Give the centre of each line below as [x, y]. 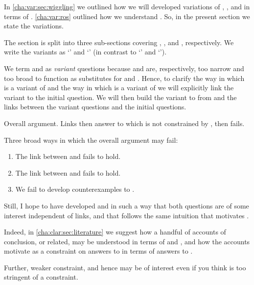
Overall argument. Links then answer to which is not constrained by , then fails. [124, 123]
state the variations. [34, 26]
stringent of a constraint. [41, 277]
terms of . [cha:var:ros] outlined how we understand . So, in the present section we [127, 16]
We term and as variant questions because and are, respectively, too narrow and [124, 68]
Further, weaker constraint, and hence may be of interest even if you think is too [125, 267]
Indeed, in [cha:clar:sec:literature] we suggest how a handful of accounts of [115, 232]
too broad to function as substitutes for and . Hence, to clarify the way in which [124, 78]
